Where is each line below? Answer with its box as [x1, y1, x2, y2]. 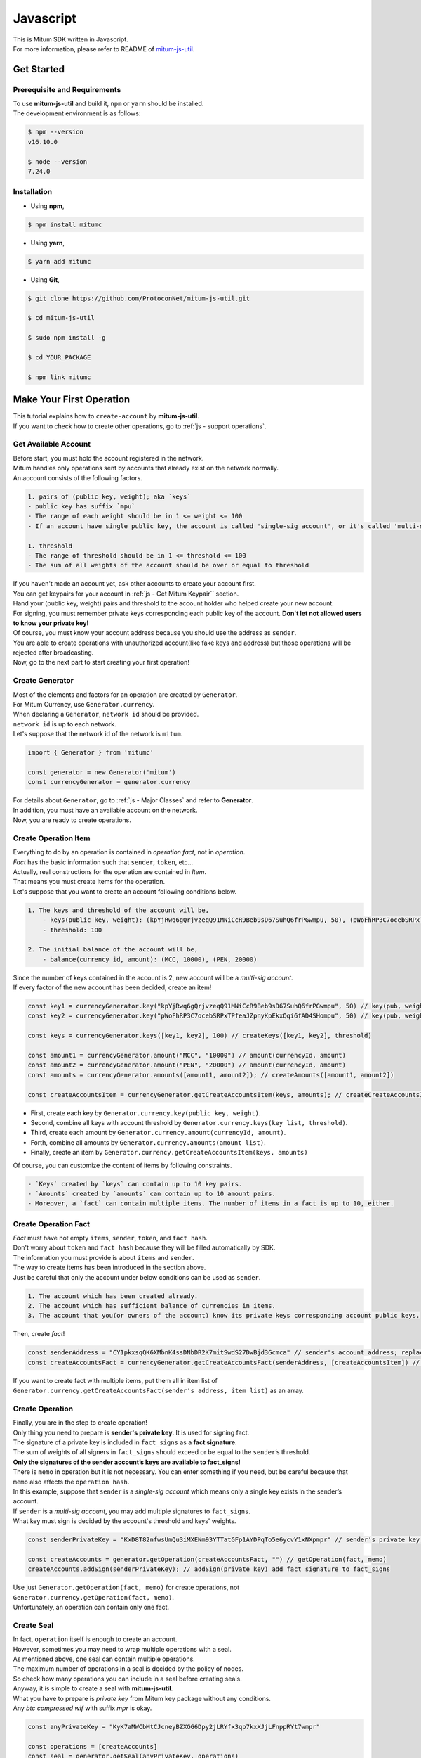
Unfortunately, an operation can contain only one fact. [13, 1603, 170, 1612]
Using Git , [30, 275, 60, 284]
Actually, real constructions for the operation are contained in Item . [13, 868, 207, 875]
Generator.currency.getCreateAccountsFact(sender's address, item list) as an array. [13, 1386, 305, 1395]
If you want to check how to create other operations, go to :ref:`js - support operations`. [13, 422, 267, 430]
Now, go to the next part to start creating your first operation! [13, 658, 189, 667]
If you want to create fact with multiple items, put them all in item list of [13, 1376, 218, 1385]
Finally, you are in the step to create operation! [13, 1418, 147, 1427]
